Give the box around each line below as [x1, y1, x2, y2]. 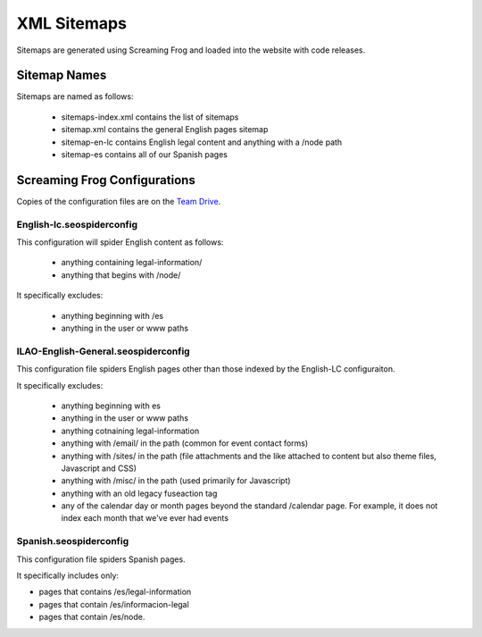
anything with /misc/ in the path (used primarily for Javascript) [61, 475, 291, 486]
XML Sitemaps [16, 13, 127, 33]
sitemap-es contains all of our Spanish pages [61, 149, 228, 160]
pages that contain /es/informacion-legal [38, 599, 189, 609]
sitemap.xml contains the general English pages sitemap [61, 124, 269, 135]
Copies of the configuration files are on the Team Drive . [16, 196, 221, 206]
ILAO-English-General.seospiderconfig [16, 345, 191, 357]
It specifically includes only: [16, 570, 120, 581]
